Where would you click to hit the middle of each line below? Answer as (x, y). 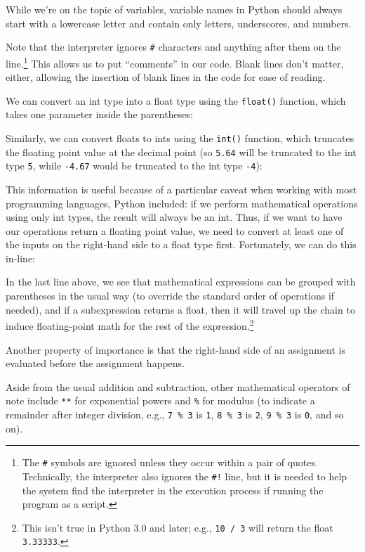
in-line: (21, 258)
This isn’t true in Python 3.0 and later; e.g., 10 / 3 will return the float (178, 527)
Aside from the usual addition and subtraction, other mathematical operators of (178, 386)
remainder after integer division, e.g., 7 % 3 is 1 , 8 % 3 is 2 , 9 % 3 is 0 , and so (175, 414)
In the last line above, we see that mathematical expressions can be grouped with (181, 282)
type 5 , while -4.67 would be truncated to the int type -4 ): (134, 166)
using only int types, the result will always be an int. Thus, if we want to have (174, 217)
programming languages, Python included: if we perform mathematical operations (182, 203)
